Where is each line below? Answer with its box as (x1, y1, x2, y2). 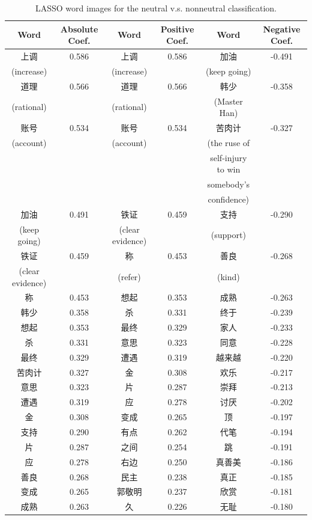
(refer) (118, 270, 141, 283)
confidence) (208, 192, 250, 205)
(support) (211, 228, 246, 241)
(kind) (217, 270, 240, 283)
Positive (160, 22, 194, 35)
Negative (263, 22, 301, 35)
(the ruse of (207, 136, 250, 148)
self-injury (210, 151, 247, 164)
